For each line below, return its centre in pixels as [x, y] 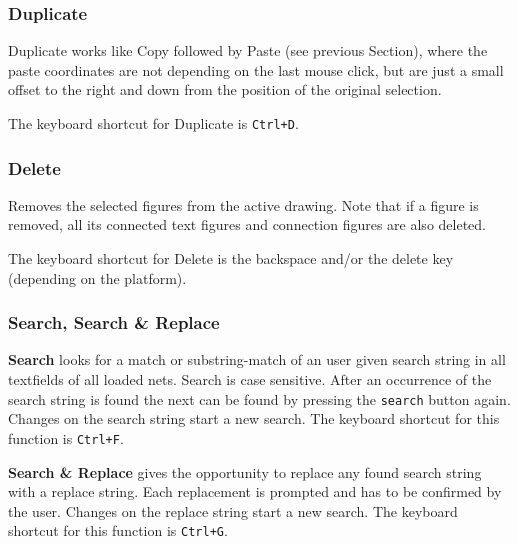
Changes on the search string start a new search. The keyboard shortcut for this [254, 418]
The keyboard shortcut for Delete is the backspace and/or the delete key [231, 258]
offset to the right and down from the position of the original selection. [225, 89]
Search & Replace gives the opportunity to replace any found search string [245, 471]
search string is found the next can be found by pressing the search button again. [259, 398]
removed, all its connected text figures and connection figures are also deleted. [247, 224]
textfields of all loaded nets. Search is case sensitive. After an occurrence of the [250, 379]
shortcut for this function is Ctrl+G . [118, 530]
